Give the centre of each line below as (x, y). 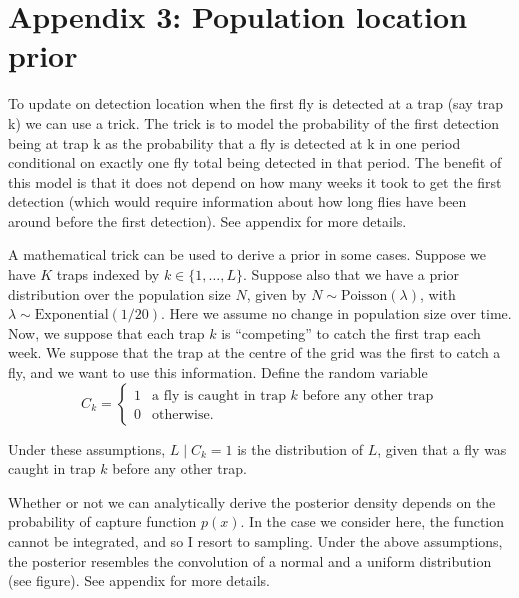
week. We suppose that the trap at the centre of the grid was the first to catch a (254, 352)
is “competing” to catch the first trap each (351, 332)
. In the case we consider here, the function (372, 521)
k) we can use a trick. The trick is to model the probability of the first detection (254, 122)
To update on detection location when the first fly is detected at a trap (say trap (256, 103)
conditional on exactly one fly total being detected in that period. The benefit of (255, 162)
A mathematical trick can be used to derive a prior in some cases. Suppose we (247, 254)
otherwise (181, 414)
